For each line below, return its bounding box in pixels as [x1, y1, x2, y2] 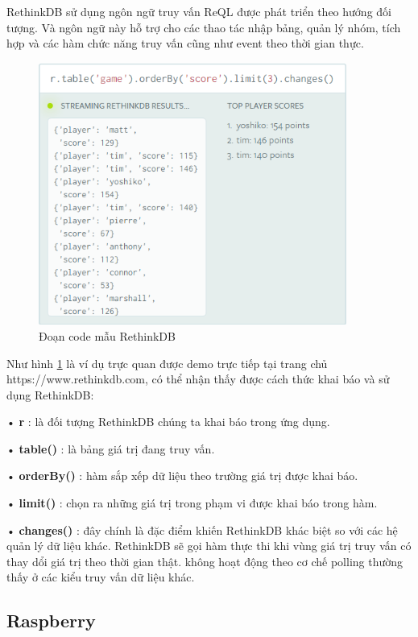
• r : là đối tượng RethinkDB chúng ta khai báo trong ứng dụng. [6, 413, 330, 430]
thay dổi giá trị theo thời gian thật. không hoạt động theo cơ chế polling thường [6, 552, 404, 569]
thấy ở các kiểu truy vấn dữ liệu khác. [6, 569, 195, 585]
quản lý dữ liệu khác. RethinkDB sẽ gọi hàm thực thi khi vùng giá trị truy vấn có [6, 537, 412, 554]
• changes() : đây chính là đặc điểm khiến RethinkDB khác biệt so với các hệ [6, 521, 398, 538]
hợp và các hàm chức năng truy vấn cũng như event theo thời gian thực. [6, 35, 364, 52]
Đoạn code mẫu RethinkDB [39, 327, 176, 344]
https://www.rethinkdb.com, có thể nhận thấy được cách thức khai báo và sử [6, 370, 390, 387]
